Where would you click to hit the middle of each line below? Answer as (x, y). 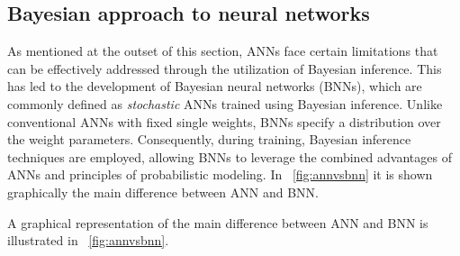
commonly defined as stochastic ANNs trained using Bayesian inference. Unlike (225, 103)
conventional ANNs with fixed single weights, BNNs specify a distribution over (224, 121)
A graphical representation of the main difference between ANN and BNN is (218, 222)
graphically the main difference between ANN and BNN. (163, 192)
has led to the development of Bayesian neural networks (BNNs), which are (215, 86)
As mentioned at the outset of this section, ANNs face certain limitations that (223, 51)
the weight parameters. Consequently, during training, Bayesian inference (209, 139)
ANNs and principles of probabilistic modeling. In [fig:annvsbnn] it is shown (220, 174)
